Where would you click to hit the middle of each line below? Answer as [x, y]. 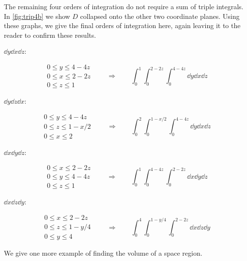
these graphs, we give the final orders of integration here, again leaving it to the [122, 25]
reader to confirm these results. [50, 35]
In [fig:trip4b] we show [37, 16]
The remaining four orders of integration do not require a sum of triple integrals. [124, 6]
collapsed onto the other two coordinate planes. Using [160, 16]
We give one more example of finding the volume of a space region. [103, 253]
